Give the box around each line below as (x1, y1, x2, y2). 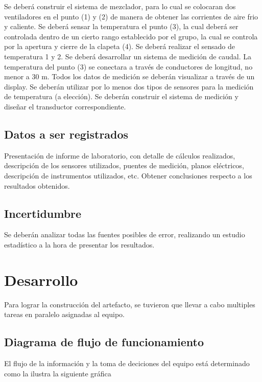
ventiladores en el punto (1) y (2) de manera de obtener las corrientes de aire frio (4, 11, 258, 21)
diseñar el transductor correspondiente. (4, 101, 126, 111)
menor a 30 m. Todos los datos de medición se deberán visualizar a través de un (4, 71, 255, 82)
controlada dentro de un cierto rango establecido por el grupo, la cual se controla (4, 31, 258, 41)
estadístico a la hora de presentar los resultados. (4, 239, 155, 250)
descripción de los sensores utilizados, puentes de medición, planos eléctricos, (4, 160, 244, 171)
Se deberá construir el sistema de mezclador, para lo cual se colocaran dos (4, 1, 236, 11)
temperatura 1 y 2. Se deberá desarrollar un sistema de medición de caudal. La (4, 51, 252, 61)
